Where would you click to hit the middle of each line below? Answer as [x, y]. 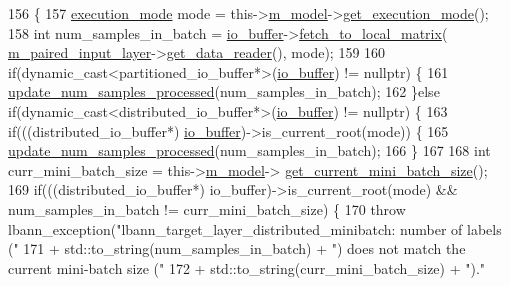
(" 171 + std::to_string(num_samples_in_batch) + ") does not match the [237, 248]
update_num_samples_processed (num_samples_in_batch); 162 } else [224, 91]
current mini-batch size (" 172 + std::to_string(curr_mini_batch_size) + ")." [247, 267]
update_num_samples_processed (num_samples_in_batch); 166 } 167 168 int [249, 150]
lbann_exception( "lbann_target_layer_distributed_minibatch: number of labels [255, 228]
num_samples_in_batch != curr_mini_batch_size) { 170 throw [207, 208]
